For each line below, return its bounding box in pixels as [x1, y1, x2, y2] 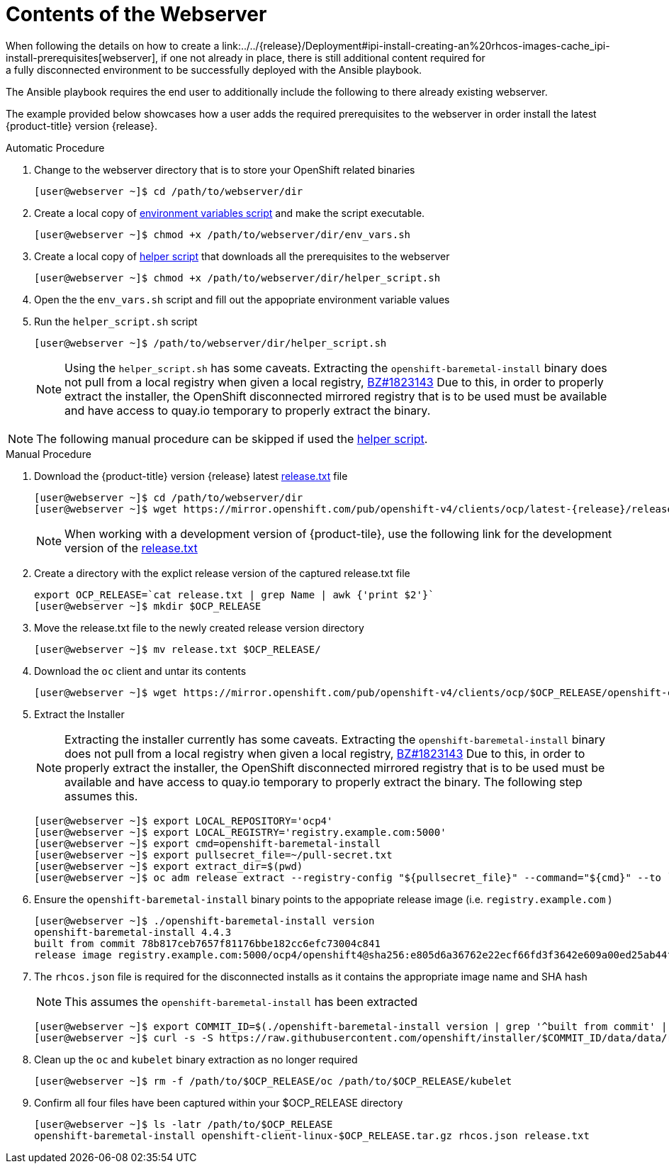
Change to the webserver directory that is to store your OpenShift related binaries [34, 163, 415, 176]
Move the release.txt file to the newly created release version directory [34, 621, 364, 634]
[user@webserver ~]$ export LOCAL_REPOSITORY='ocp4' [34, 815, 333, 827]
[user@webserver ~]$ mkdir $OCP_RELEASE [34, 600, 262, 612]
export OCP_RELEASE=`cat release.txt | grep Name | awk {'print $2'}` [34, 588, 434, 600]
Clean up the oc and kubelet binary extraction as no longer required [34, 1053, 358, 1065]
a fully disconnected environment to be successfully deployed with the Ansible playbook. [6, 63, 422, 76]
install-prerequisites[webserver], [6, 51, 159, 64]
